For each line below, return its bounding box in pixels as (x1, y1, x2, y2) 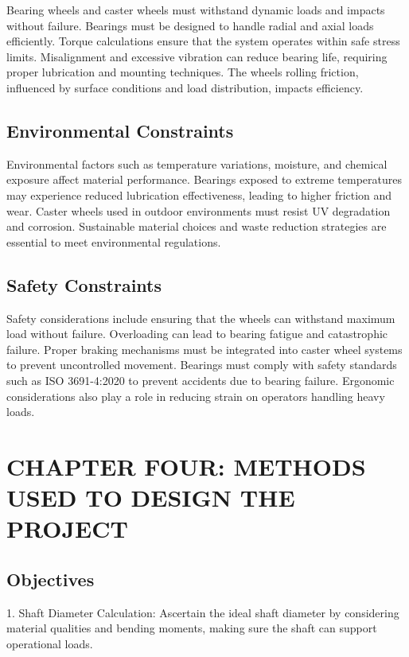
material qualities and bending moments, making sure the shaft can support (6, 620, 377, 636)
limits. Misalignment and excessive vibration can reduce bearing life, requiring (6, 48, 388, 64)
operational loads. (6, 635, 93, 651)
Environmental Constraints (6, 118, 234, 142)
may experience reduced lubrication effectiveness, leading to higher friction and (6, 186, 392, 203)
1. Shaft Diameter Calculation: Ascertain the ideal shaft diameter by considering (6, 604, 399, 620)
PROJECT (6, 512, 128, 545)
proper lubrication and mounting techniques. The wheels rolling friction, (6, 64, 359, 80)
